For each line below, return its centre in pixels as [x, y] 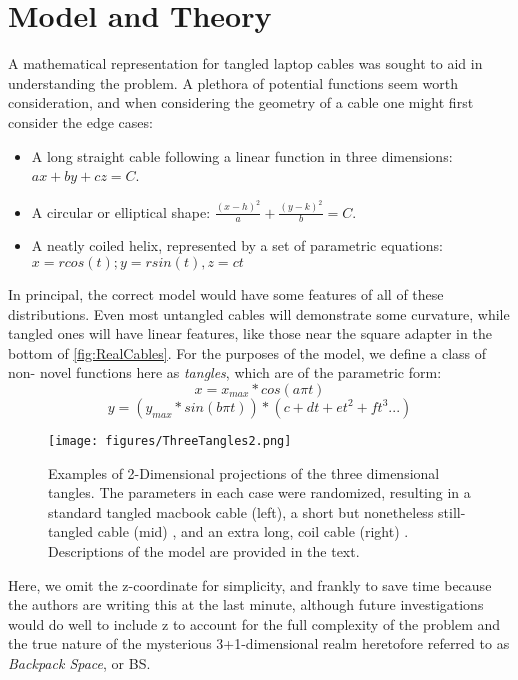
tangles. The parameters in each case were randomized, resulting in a [259, 492]
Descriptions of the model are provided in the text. [204, 550]
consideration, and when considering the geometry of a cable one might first [241, 102]
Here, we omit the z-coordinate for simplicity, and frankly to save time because [250, 584]
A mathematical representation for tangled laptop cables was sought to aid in [245, 63]
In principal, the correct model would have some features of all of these [226, 293]
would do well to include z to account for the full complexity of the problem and [254, 623]
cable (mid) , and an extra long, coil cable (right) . [253, 531]
